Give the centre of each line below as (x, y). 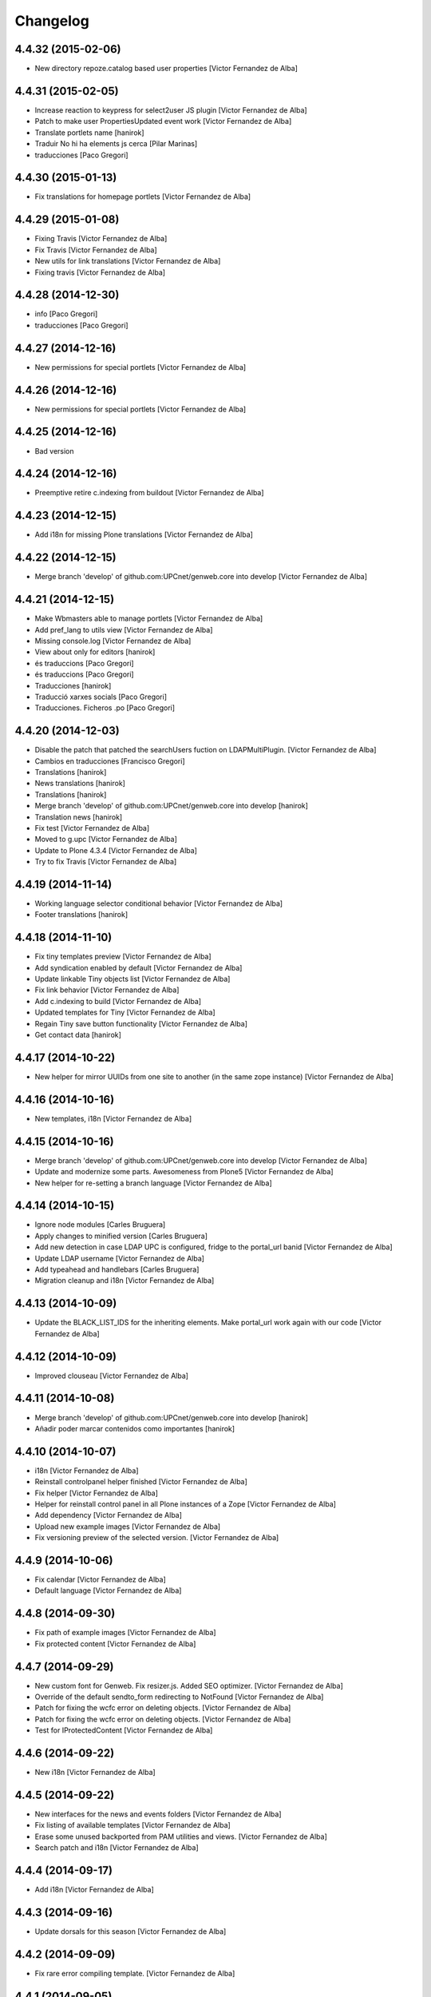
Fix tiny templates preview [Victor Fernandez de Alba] (123, 957)
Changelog (52, 21)
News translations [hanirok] (80, 784)
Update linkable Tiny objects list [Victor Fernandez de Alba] (132, 979)
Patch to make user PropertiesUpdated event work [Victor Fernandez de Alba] (163, 121)
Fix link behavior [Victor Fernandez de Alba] (107, 990)
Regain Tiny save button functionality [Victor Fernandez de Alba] (141, 1023)
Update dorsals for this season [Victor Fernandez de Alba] (130, 1931)
